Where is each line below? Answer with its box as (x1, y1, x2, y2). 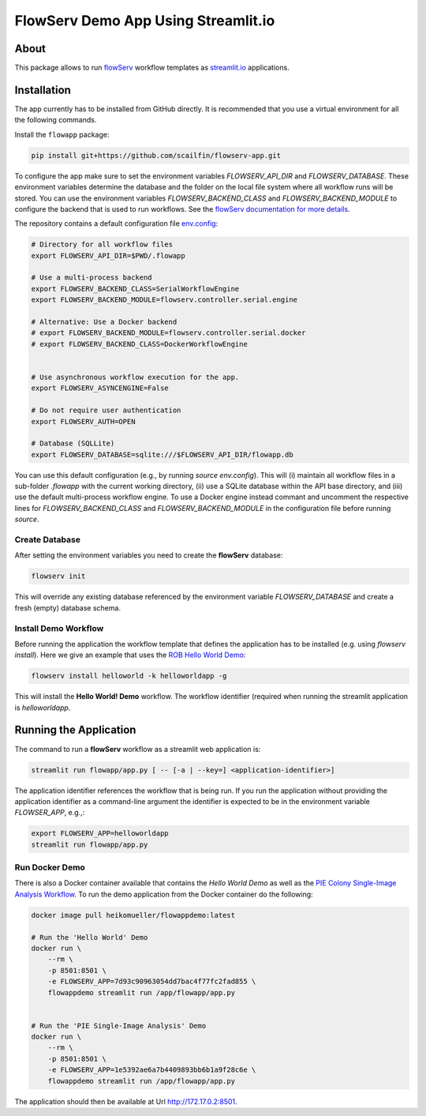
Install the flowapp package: (14, 130, 110, 139)
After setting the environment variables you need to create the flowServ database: (14, 550, 283, 560)
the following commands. (14, 115, 97, 125)
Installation (14, 83, 71, 96)
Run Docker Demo (14, 862, 86, 873)
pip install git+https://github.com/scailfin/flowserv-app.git (31, 151, 282, 160)
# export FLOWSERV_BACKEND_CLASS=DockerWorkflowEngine (31, 340, 248, 348)
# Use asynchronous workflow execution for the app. (31, 372, 240, 381)
